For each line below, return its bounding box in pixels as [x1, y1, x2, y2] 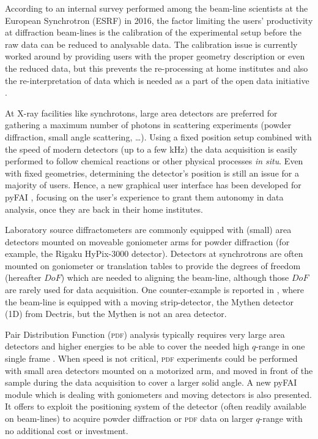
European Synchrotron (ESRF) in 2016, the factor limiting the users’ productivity [5, 13, 313, 26]
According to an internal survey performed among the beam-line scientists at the [5, 2, 308, 14]
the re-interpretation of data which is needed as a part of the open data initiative [5, 74, 309, 86]
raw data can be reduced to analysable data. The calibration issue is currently [5, 37, 298, 50]
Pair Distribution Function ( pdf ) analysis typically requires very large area [5, 327, 285, 340]
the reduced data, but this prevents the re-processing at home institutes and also [5, 61, 308, 74]
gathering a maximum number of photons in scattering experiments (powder [5, 118, 292, 131]
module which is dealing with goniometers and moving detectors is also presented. [5, 387, 312, 400]
